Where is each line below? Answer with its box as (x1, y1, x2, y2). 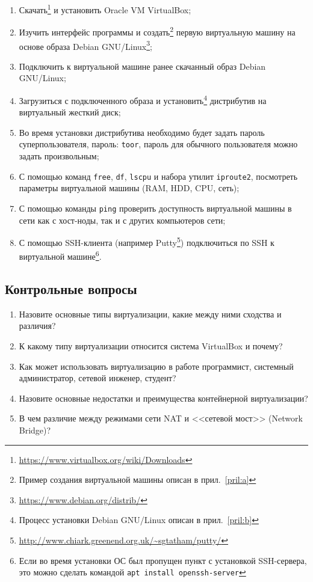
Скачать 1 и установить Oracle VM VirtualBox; (19, 2, 191, 16)
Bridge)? (19, 423, 51, 436)
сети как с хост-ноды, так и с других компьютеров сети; (19, 213, 226, 226)
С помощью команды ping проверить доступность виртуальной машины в (19, 201, 292, 214)
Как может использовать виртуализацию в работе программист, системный (19, 360, 294, 372)
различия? (19, 319, 56, 332)
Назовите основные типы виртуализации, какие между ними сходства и (19, 307, 282, 320)
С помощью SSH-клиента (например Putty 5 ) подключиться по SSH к (19, 234, 274, 248)
